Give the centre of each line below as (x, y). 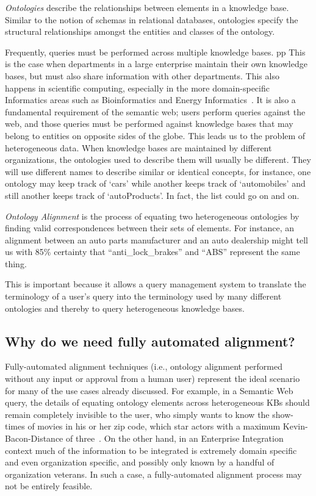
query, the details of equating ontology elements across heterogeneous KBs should (157, 402)
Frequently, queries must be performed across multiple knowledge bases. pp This (155, 52)
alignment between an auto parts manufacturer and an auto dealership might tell (156, 239)
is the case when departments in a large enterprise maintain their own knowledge (156, 64)
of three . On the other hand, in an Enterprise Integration (175, 438)
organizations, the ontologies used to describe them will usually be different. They (158, 160)
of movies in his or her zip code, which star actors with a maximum (154, 426)
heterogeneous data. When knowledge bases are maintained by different (138, 147)
